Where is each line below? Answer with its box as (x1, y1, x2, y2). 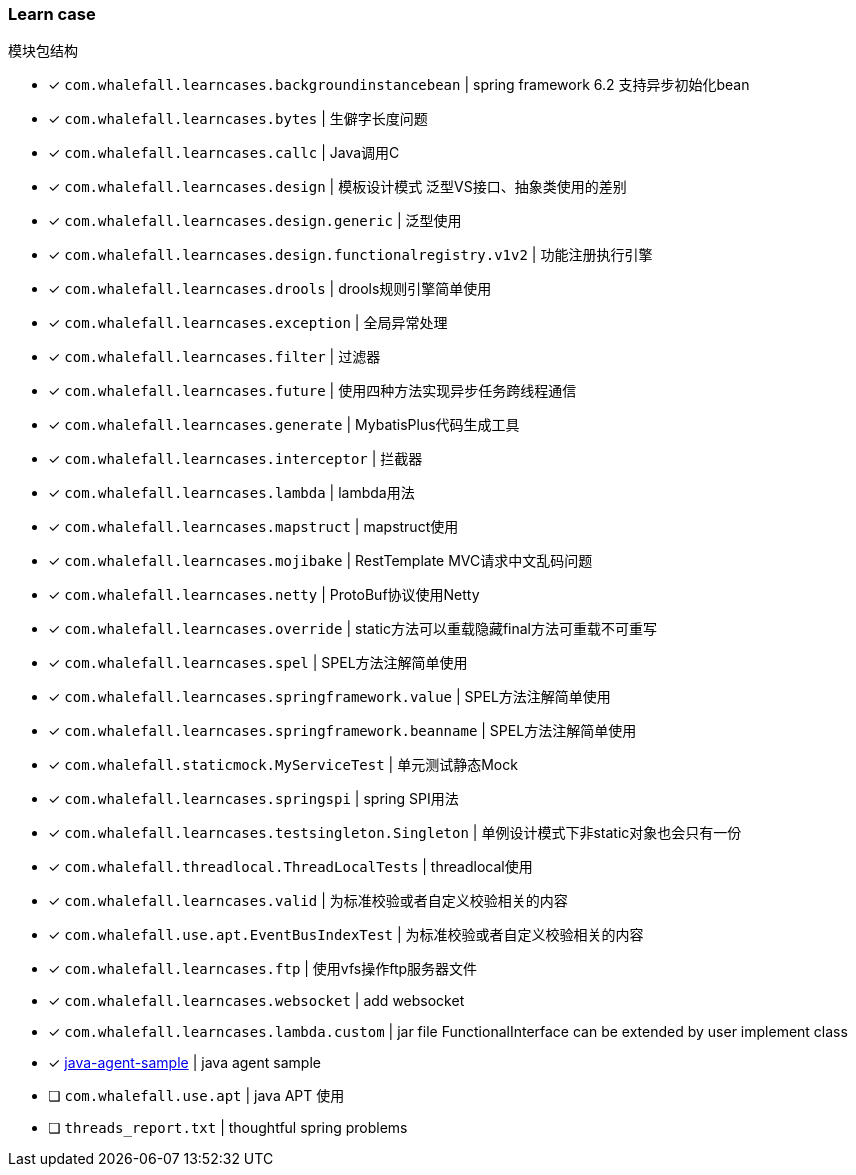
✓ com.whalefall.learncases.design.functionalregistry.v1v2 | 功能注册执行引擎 (48, 246, 653, 264)
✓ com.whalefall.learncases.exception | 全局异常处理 (48, 314, 448, 332)
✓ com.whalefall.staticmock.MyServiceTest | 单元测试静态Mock (48, 756, 518, 774)
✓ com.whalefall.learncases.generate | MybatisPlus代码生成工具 (48, 416, 520, 434)
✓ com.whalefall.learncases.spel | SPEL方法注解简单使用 (48, 654, 468, 672)
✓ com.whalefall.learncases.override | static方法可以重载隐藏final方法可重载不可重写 (48, 620, 657, 638)
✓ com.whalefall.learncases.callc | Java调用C (48, 144, 400, 162)
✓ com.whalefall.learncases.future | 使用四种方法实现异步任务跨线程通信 (48, 382, 577, 400)
